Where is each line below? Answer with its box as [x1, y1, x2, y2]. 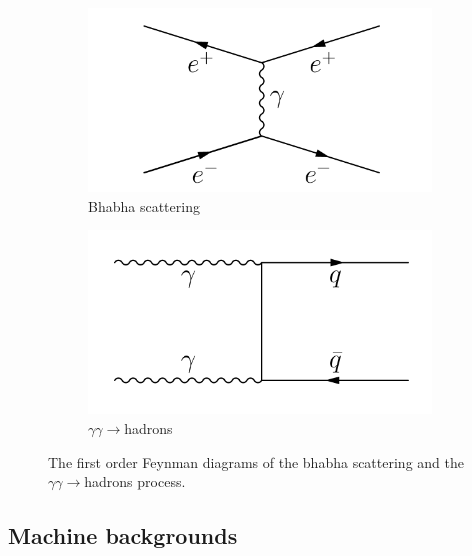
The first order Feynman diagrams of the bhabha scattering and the [48, 451, 464, 472]
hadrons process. [84, 471, 186, 492]
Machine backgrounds [8, 520, 238, 551]
